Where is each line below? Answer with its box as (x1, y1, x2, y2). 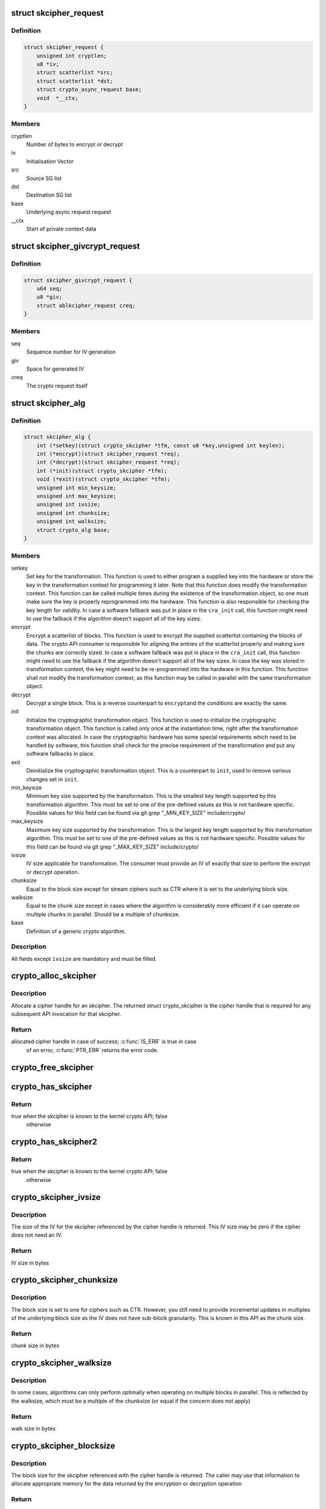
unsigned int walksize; (36, 518, 107, 525)
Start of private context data (26, 225, 97, 232)
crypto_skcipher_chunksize (11, 1275, 118, 1285)
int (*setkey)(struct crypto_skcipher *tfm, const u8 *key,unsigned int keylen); (36, 442, 285, 449)
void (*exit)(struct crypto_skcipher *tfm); (36, 476, 171, 483)
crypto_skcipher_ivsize (11, 1192, 101, 1202)
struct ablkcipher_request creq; (36, 302, 136, 309)
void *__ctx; (36, 94, 78, 101)
